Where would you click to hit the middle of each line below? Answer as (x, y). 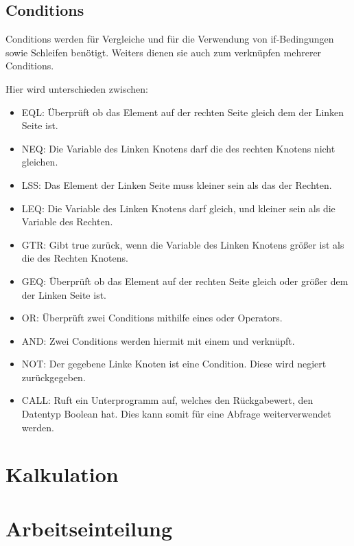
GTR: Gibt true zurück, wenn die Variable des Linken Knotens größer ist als (183, 244)
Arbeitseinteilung (89, 528)
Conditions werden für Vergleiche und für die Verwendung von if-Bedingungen (170, 39)
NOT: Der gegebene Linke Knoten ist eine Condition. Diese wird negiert (174, 364)
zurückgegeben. (54, 377)
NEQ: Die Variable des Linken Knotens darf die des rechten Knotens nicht (178, 148)
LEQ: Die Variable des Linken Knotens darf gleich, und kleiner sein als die (178, 208)
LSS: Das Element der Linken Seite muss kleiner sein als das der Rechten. (177, 184)
